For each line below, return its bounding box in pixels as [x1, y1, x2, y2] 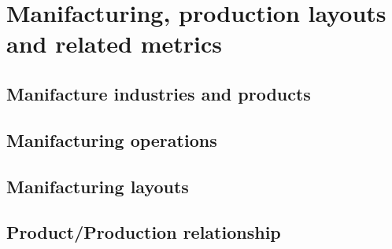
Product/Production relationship [6, 220, 281, 244]
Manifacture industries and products [6, 81, 311, 105]
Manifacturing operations [6, 127, 217, 152]
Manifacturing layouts [6, 174, 189, 198]
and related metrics [6, 27, 222, 60]
